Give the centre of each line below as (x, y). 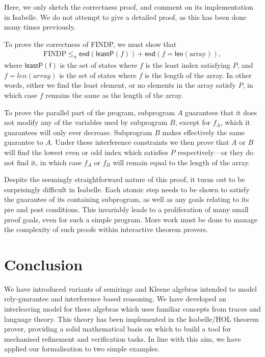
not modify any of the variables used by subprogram (86, 122)
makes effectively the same (204, 132)
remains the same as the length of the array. (114, 95)
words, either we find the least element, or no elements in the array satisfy (120, 85)
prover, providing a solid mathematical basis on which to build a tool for (118, 329)
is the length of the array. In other (198, 75)
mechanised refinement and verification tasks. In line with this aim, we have (123, 338)
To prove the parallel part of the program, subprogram (90, 112)
